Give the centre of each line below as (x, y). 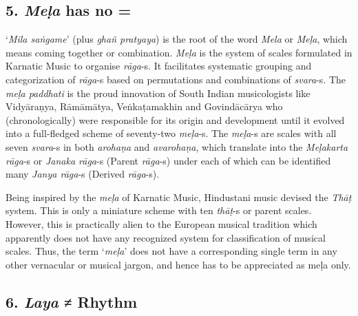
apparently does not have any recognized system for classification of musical (166, 237)
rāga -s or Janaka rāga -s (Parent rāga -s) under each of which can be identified (168, 160)
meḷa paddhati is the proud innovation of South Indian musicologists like (158, 93)
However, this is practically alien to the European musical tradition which (161, 223)
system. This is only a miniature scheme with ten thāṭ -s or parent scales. (159, 210)
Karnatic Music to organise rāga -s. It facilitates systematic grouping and (159, 66)
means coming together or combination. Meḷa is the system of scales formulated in (179, 52)
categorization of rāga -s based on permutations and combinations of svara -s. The (176, 79)
